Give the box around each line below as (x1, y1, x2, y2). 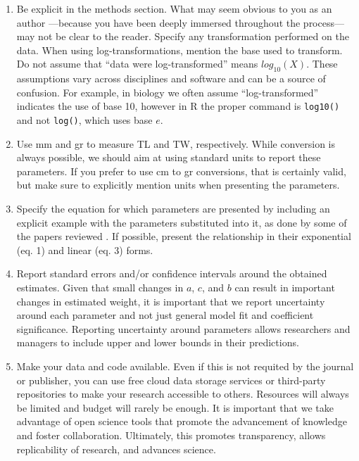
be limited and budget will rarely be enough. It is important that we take (16, 400, 334, 415)
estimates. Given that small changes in (16, 280, 184, 295)
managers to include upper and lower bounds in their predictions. (16, 335, 299, 350)
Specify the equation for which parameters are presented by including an (16, 201, 330, 216)
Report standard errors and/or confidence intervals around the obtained (16, 266, 327, 281)
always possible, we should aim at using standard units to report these (16, 150, 321, 165)
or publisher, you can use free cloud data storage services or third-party (16, 372, 326, 387)
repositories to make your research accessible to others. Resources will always (16, 386, 349, 401)
